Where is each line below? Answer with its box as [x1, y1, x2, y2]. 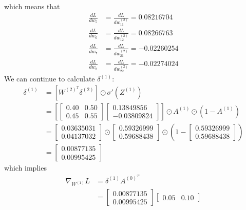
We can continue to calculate [4, 73, 95, 84]
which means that [4, 1, 60, 11]
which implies [4, 162, 47, 173]
